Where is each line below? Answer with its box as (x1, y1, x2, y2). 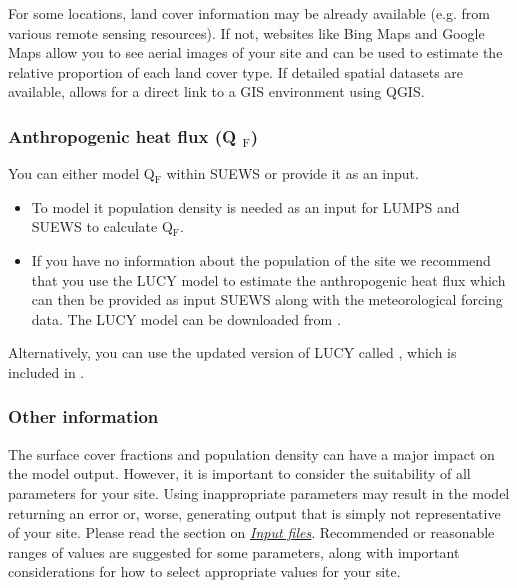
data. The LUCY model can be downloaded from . (31, 308, 341, 329)
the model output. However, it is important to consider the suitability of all (8, 463, 471, 484)
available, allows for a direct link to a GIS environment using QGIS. (8, 81, 425, 102)
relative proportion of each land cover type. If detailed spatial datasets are (8, 61, 464, 82)
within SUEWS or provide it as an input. (166, 163, 419, 184)
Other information (8, 404, 159, 429)
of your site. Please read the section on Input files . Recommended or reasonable (8, 522, 495, 543)
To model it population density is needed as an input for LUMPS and (31, 196, 460, 217)
